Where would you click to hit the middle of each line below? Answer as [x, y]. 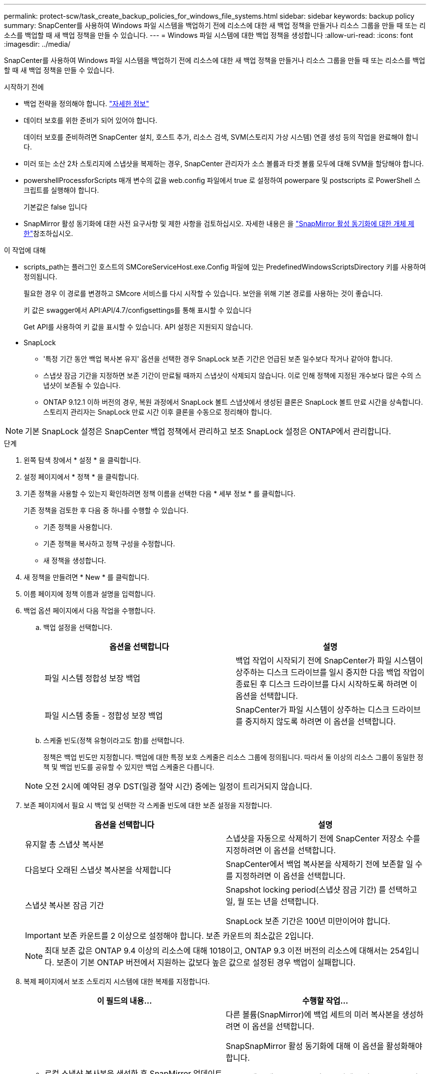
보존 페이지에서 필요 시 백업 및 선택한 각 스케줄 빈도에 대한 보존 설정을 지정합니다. [148, 805]
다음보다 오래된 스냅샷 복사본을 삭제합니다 [98, 870]
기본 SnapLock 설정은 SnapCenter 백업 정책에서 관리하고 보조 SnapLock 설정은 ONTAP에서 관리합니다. [208, 431]
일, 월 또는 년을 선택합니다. [272, 901]
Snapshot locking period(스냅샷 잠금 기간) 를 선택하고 [322, 890]
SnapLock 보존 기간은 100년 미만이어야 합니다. [308, 921]
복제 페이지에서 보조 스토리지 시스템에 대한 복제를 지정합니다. [117, 981]
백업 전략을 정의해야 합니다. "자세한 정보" [86, 104]
